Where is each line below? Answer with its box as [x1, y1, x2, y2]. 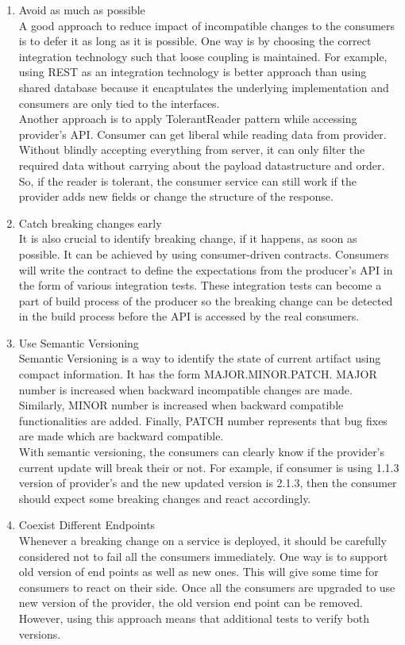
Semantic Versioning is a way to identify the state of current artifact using [18, 350, 381, 367]
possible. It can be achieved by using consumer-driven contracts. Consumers [18, 245, 389, 262]
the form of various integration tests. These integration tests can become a [18, 277, 382, 294]
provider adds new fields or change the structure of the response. [18, 188, 334, 205]
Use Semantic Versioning [18, 334, 139, 351]
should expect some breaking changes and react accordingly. [18, 490, 311, 506]
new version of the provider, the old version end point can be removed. [18, 594, 363, 611]
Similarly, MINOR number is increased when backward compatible [18, 397, 344, 413]
